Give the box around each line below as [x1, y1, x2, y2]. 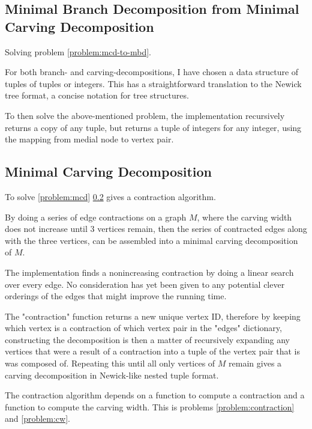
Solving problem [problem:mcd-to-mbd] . [5, 45, 151, 58]
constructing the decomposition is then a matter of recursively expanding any [5, 333, 290, 345]
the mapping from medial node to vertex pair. [5, 133, 174, 145]
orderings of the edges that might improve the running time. [5, 290, 227, 302]
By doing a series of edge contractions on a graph [5, 210, 187, 223]
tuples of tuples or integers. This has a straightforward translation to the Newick [5, 77, 302, 90]
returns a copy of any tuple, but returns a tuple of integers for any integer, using [5, 121, 302, 133]
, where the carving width [197, 210, 292, 223]
